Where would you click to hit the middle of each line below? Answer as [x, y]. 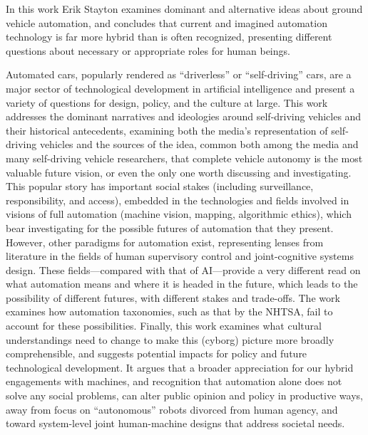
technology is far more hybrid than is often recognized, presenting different [169, 37]
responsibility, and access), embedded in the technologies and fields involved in [178, 200]
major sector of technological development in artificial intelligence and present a [180, 88]
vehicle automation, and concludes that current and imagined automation [167, 22]
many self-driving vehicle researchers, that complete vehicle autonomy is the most [184, 158]
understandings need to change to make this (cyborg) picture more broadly [170, 339]
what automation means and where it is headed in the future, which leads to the [182, 284]
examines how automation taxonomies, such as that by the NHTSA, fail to [169, 311]
